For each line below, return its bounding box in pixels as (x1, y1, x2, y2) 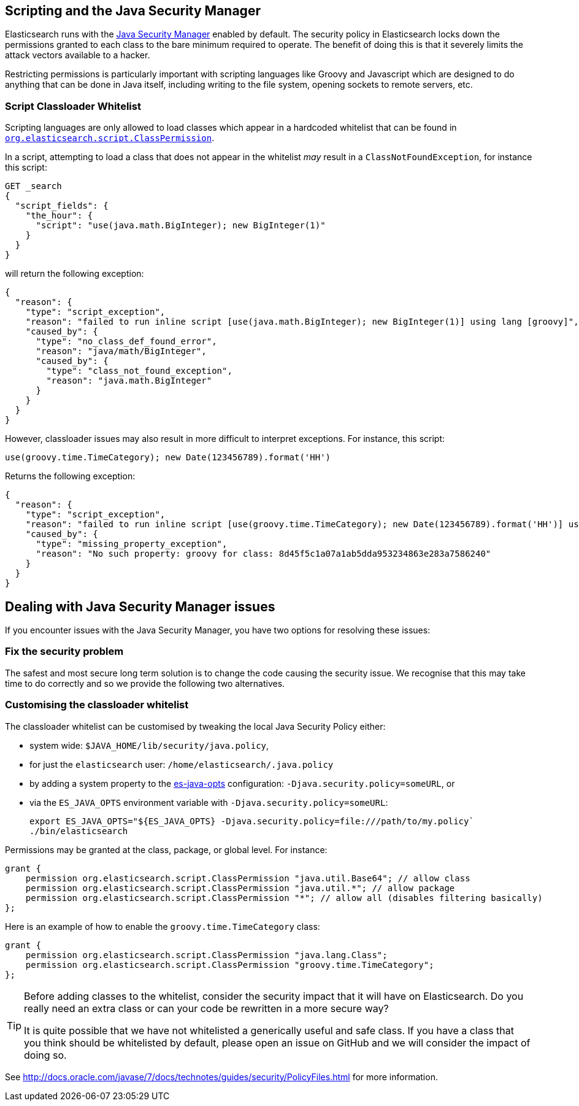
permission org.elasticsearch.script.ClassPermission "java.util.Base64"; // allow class (25, 873, 470, 883)
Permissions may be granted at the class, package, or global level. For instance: (5, 844, 328, 855)
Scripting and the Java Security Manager (5, 3, 261, 18)
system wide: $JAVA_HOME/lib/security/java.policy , (29, 740, 269, 751)
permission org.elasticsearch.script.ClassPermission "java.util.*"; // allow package (25, 883, 455, 893)
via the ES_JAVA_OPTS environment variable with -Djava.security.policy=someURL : (29, 797, 388, 808)
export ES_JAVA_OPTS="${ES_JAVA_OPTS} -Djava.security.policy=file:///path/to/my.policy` (29, 816, 474, 826)
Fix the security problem (5, 645, 124, 658)
